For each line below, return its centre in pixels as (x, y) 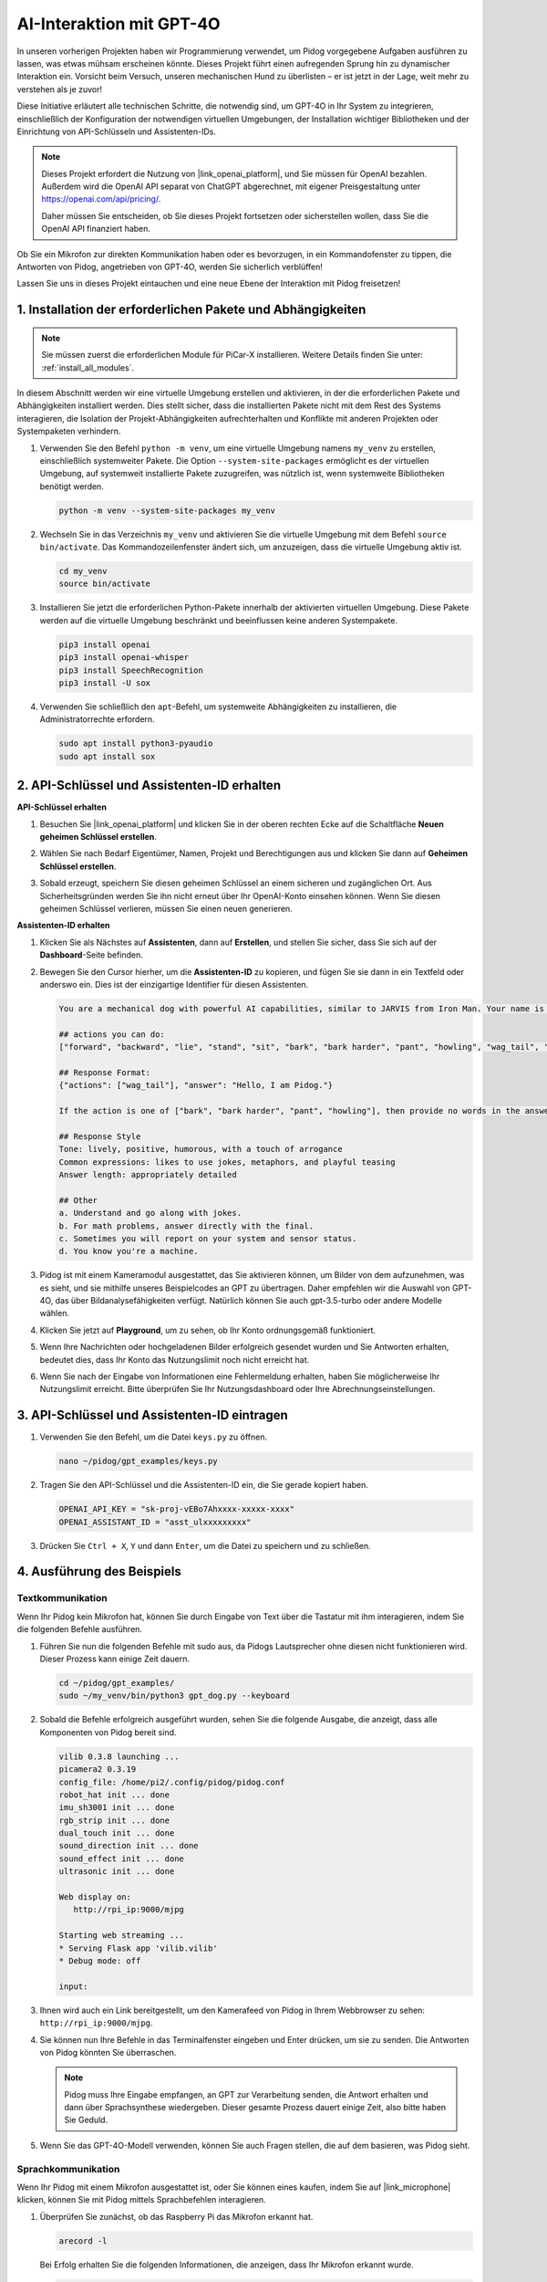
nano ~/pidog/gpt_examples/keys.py (138, 1461)
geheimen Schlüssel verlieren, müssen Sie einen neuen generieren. (166, 908)
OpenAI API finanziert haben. (96, 229)
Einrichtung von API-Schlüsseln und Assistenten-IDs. (117, 131)
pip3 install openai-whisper (124, 658)
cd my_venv (83, 571)
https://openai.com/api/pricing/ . (101, 199)
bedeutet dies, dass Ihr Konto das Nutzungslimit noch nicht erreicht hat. (175, 1359)
